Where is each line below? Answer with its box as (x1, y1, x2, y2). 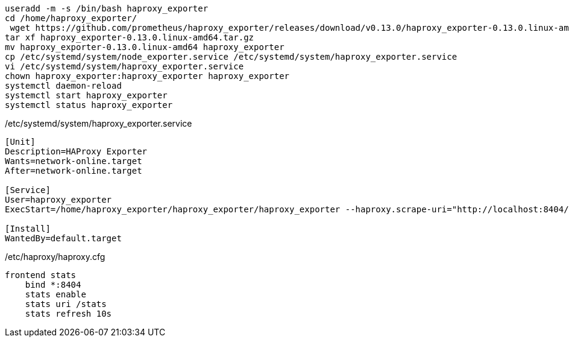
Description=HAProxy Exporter (5, 147, 148, 156)
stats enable (25, 290, 86, 299)
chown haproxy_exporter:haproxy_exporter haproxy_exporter (5, 71, 290, 81)
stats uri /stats (25, 299, 107, 309)
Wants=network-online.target (5, 156, 142, 166)
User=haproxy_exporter (5, 195, 112, 204)
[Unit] (5, 137, 36, 147)
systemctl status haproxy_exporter (5, 100, 173, 110)
